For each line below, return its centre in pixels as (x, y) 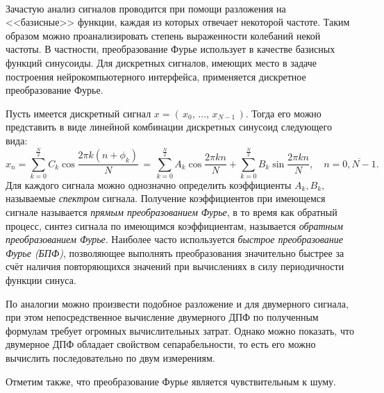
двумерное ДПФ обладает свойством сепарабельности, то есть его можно (161, 344)
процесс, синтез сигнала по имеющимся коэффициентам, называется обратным (174, 225)
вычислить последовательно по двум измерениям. (110, 358)
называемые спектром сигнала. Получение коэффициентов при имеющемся (166, 198)
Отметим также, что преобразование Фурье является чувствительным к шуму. (171, 381)
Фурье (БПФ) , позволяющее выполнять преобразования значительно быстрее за (175, 252)
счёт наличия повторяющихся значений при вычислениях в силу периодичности (175, 266)
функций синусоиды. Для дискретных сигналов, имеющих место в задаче (161, 62)
